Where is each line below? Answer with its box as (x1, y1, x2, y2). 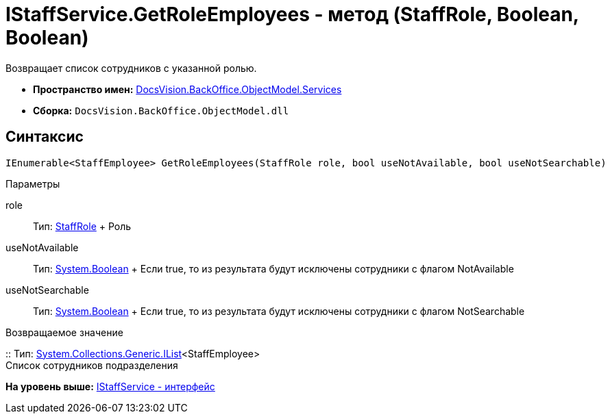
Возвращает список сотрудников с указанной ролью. (5, 62, 257, 74)
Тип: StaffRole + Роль (33, 220, 132, 232)
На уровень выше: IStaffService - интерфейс (5, 380, 215, 392)
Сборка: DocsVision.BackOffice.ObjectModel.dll (33, 104, 289, 116)
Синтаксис (5, 128, 84, 146)
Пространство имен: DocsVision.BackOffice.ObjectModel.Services (33, 83, 342, 95)
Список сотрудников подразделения (5, 359, 178, 371)
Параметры (5, 177, 60, 190)
